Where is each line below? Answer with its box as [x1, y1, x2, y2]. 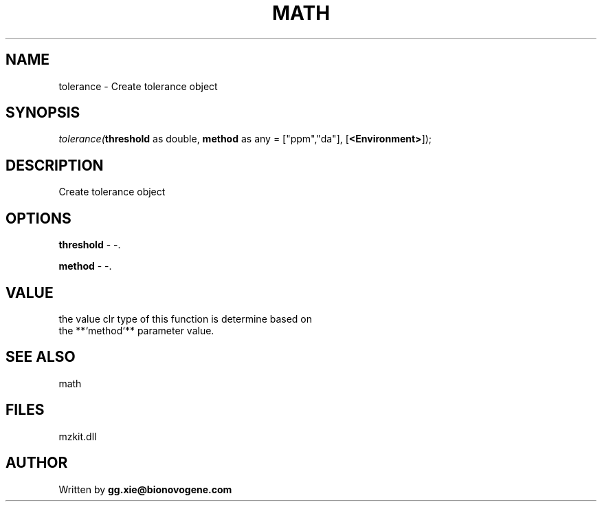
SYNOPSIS [5, 104, 80, 122]
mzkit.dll [58, 430, 97, 442]
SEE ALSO [5, 348, 76, 366]
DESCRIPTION [5, 156, 104, 174]
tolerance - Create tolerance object [58, 80, 218, 92]
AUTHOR [5, 454, 68, 472]
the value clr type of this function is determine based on [58, 312, 313, 325]
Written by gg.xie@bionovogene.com [58, 483, 232, 495]
